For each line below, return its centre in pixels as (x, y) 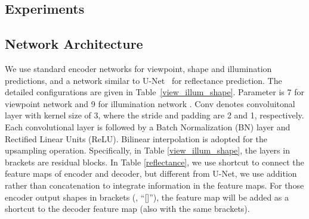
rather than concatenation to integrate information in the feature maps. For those (154, 185)
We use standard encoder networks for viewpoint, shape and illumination (138, 68)
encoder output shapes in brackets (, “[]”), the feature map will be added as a (147, 197)
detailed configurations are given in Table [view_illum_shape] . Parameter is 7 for (154, 92)
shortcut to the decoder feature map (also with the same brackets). (127, 209)
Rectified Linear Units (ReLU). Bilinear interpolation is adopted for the (136, 138)
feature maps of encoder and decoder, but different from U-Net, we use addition (151, 173)
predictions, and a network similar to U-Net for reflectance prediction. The (143, 80)
